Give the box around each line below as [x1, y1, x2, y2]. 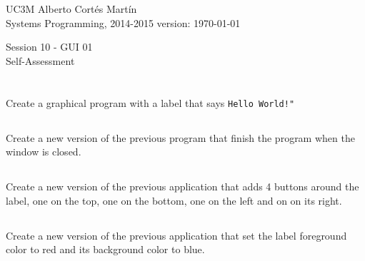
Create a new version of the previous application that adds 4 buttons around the [6, 179, 359, 194]
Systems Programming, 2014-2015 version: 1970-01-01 [6, 15, 241, 30]
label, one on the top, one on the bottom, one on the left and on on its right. [6, 193, 342, 208]
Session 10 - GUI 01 [6, 39, 93, 54]
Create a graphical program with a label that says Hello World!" [6, 95, 295, 110]
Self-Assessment [6, 53, 75, 68]
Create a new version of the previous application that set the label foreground [6, 227, 347, 242]
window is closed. [6, 144, 81, 159]
